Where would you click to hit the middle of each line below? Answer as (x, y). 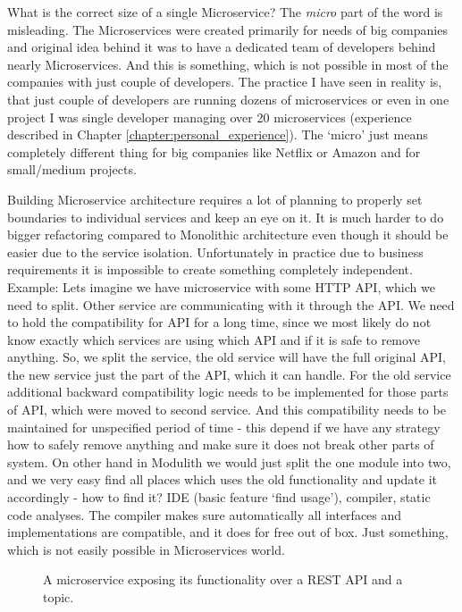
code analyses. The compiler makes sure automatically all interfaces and (205, 514)
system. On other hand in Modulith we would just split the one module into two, (229, 461)
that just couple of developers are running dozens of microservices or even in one (228, 99)
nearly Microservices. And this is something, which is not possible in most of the (228, 64)
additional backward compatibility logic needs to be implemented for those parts (228, 392)
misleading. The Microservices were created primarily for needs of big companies (227, 29)
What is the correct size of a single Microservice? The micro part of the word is (225, 12)
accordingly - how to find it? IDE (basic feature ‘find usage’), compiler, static (219, 497)
